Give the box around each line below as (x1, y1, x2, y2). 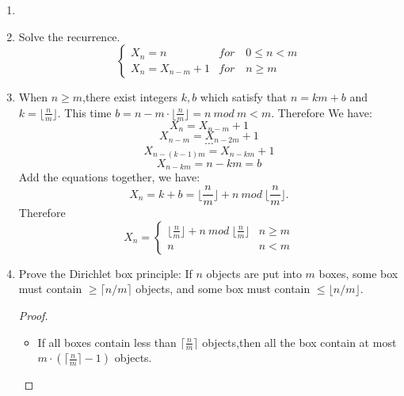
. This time (57, 104, 112, 120)
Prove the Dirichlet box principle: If (18, 265, 192, 281)
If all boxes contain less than (37, 333, 177, 350)
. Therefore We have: (271, 104, 372, 120)
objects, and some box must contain (135, 280, 311, 297)
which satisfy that (200, 89, 288, 105)
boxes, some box (318, 265, 398, 281)
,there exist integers (82, 89, 177, 105)
